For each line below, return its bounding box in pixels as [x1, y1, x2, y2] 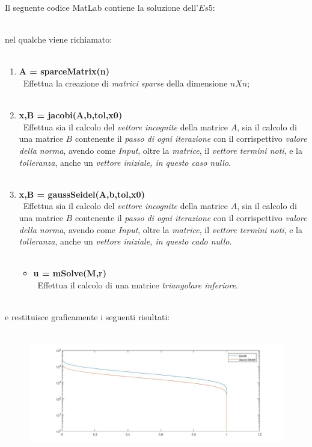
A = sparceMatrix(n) [19, 65, 109, 78]
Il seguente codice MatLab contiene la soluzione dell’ [5, 1, 198, 13]
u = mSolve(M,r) [33, 267, 106, 279]
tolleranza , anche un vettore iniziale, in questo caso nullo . [19, 156, 231, 168]
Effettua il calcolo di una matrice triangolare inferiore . [37, 278, 238, 291]
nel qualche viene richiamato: [5, 33, 112, 46]
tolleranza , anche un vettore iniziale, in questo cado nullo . [19, 235, 232, 248]
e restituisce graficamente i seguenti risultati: [5, 311, 170, 323]
